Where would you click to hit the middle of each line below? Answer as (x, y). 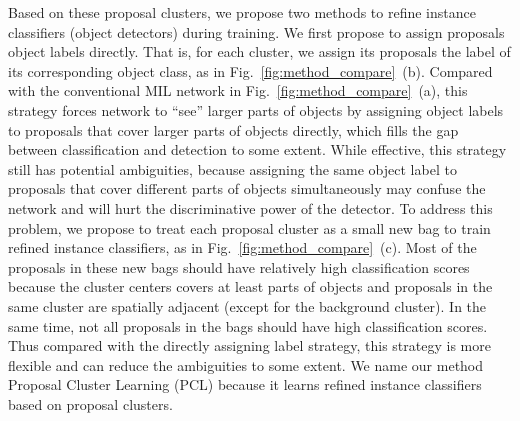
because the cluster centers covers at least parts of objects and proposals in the (250, 286)
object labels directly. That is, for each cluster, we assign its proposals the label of (259, 51)
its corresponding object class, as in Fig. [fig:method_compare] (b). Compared (250, 70)
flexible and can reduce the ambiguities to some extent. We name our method (246, 364)
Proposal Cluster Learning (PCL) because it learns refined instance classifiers (245, 384)
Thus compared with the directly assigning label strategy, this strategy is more (249, 345)
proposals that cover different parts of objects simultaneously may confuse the (247, 188)
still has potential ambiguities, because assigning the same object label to (232, 168)
